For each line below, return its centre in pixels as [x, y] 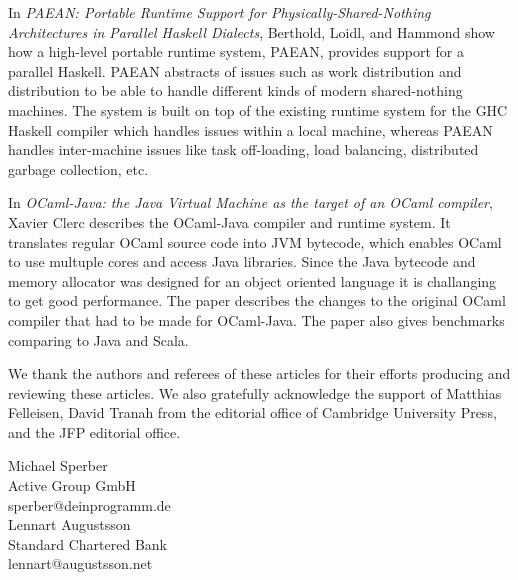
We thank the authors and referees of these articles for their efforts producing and [259, 373]
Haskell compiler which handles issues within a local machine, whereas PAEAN [250, 129]
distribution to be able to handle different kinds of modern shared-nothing [235, 90]
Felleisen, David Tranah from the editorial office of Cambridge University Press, [252, 412]
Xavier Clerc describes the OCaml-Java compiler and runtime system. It [229, 221]
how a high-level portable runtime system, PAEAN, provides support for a [236, 51]
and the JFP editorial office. [94, 431]
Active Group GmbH [72, 485]
